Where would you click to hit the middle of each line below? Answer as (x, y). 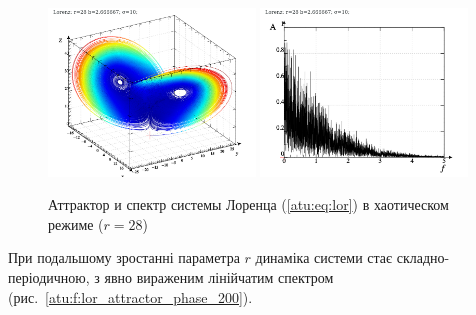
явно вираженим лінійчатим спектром (219, 276)
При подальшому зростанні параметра (124, 257)
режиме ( (76, 223)
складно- (423, 257)
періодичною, (49, 276)
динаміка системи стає (324, 257)
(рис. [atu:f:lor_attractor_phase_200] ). (130, 296)
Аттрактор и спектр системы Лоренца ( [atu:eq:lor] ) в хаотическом (248, 204)
